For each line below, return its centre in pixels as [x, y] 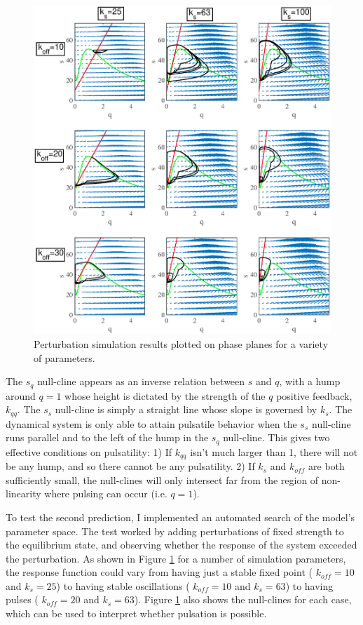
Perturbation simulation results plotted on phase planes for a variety [181, 343]
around [21, 395]
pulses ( [22, 599]
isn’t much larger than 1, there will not [274, 451]
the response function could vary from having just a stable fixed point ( [159, 572]
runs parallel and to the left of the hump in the [107, 437]
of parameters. [64, 357]
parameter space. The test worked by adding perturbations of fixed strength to [175, 531]
